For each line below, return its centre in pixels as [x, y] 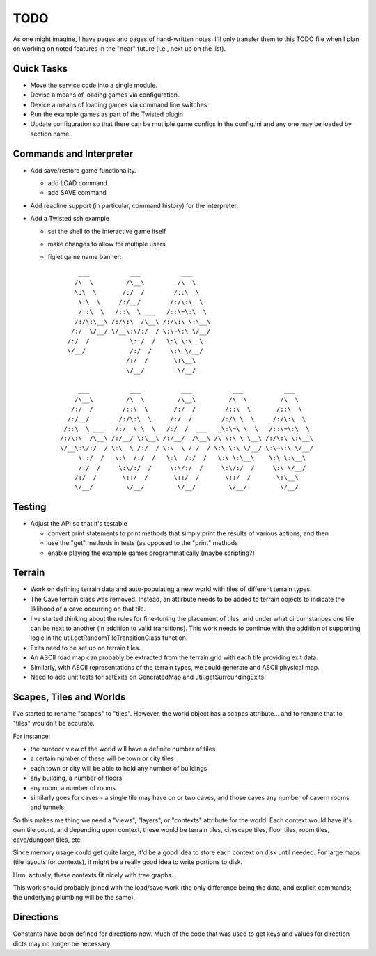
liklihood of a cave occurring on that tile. [88, 609]
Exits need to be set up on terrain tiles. [86, 648]
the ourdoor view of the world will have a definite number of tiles [123, 749]
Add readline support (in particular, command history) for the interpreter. [134, 205]
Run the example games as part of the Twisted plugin [107, 114]
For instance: [32, 736]
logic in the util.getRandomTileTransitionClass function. [109, 638]
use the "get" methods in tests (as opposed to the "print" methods [143, 543]
